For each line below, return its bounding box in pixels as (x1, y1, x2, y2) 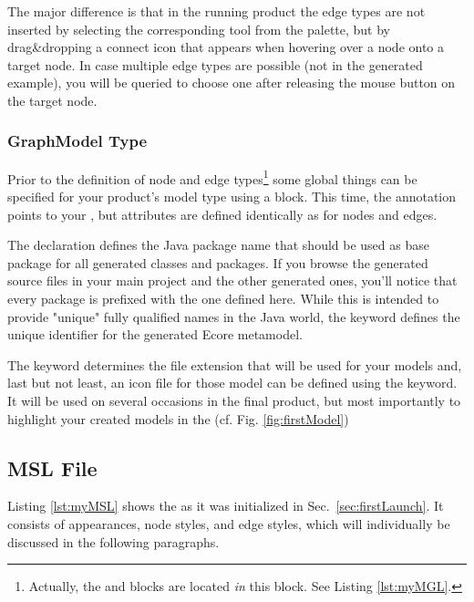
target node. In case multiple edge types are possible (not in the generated (7, 55, 423, 74)
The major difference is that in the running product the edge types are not (7, 2, 426, 20)
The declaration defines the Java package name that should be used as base (7, 235, 429, 254)
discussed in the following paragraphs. (7, 532, 220, 551)
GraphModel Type (7, 130, 148, 152)
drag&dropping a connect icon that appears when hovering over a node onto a (7, 37, 445, 57)
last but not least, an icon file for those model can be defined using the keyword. (7, 373, 458, 392)
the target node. (7, 90, 98, 109)
